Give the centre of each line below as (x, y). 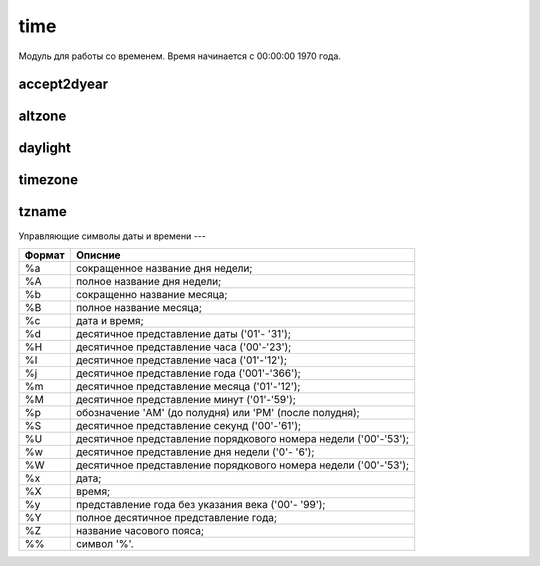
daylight (45, 148)
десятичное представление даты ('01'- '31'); (183, 333)
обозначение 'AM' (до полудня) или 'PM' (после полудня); (217, 412)
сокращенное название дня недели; (164, 268)
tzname (42, 211)
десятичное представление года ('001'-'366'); (188, 373)
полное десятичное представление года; (176, 517)
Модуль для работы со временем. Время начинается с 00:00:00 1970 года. (180, 56)
